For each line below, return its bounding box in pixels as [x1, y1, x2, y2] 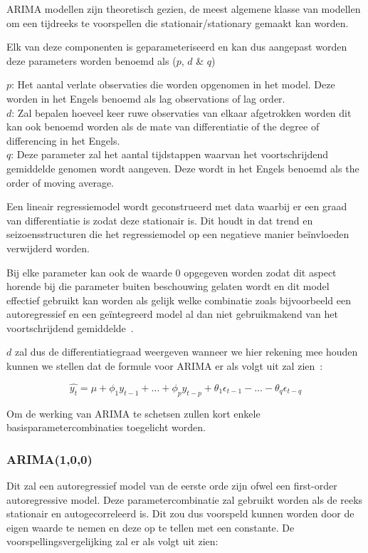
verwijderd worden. [6, 240, 90, 255]
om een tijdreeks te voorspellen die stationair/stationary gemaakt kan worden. [6, 15, 349, 30]
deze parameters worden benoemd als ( [6, 53, 177, 68]
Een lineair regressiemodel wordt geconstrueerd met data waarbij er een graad [6, 199, 347, 214]
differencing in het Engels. [6, 133, 120, 148]
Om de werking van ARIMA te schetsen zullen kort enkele [6, 405, 261, 420]
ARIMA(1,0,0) [6, 450, 93, 467]
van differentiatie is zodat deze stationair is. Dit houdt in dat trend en [6, 212, 313, 227]
